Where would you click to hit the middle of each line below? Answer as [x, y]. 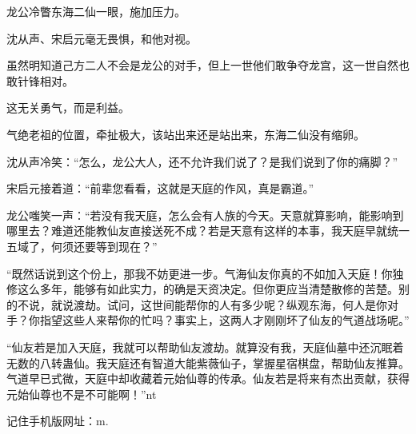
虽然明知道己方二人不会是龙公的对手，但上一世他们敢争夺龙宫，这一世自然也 [208, 65]
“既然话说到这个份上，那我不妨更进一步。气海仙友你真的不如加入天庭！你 [200, 273]
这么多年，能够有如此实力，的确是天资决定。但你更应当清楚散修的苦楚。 [208, 289]
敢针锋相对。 [40, 80]
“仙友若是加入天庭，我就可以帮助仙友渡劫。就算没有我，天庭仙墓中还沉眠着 [205, 346]
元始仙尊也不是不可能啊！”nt [82, 394]
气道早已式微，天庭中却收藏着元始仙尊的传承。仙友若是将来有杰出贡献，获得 [208, 378]
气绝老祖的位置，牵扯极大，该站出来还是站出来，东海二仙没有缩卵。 [186, 134]
